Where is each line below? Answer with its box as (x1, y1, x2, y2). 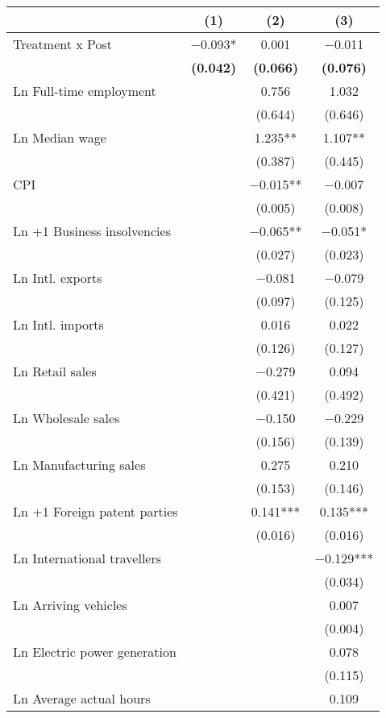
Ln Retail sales (13, 362, 97, 380)
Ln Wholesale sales (13, 409, 120, 427)
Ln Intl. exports (13, 268, 102, 287)
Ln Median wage (13, 128, 106, 147)
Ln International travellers (13, 549, 162, 567)
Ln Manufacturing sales (13, 455, 146, 474)
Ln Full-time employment (13, 81, 156, 100)
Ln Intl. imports (13, 315, 104, 334)
